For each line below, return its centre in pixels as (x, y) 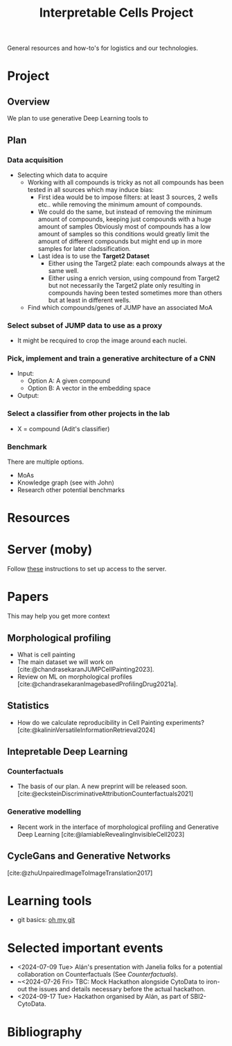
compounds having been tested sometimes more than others (135, 293)
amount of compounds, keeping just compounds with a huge (125, 219)
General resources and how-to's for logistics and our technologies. (103, 48)
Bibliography (45, 1032)
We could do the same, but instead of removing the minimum (125, 211)
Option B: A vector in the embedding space (89, 388)
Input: (26, 374)
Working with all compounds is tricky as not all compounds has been (125, 182)
